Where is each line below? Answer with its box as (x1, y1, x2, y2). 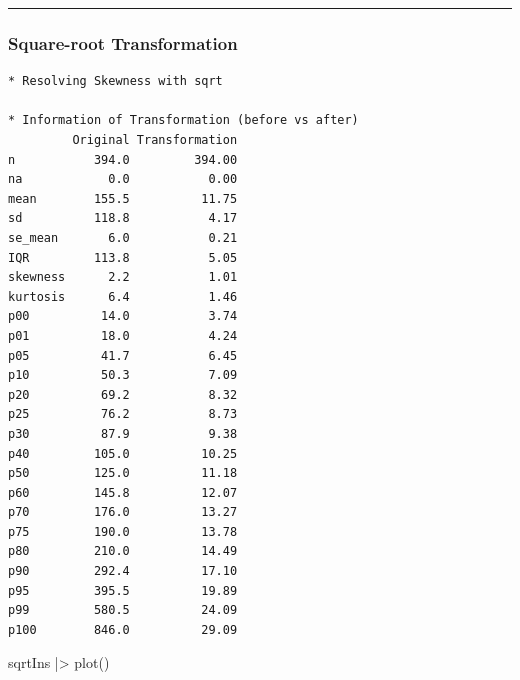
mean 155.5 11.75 (8, 191, 238, 206)
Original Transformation (72, 133, 238, 147)
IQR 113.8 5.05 (8, 250, 238, 265)
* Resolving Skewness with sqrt (8, 74, 223, 89)
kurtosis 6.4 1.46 (8, 289, 238, 304)
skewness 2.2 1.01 (8, 270, 238, 285)
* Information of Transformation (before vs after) (8, 113, 359, 128)
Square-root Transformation (8, 30, 238, 55)
